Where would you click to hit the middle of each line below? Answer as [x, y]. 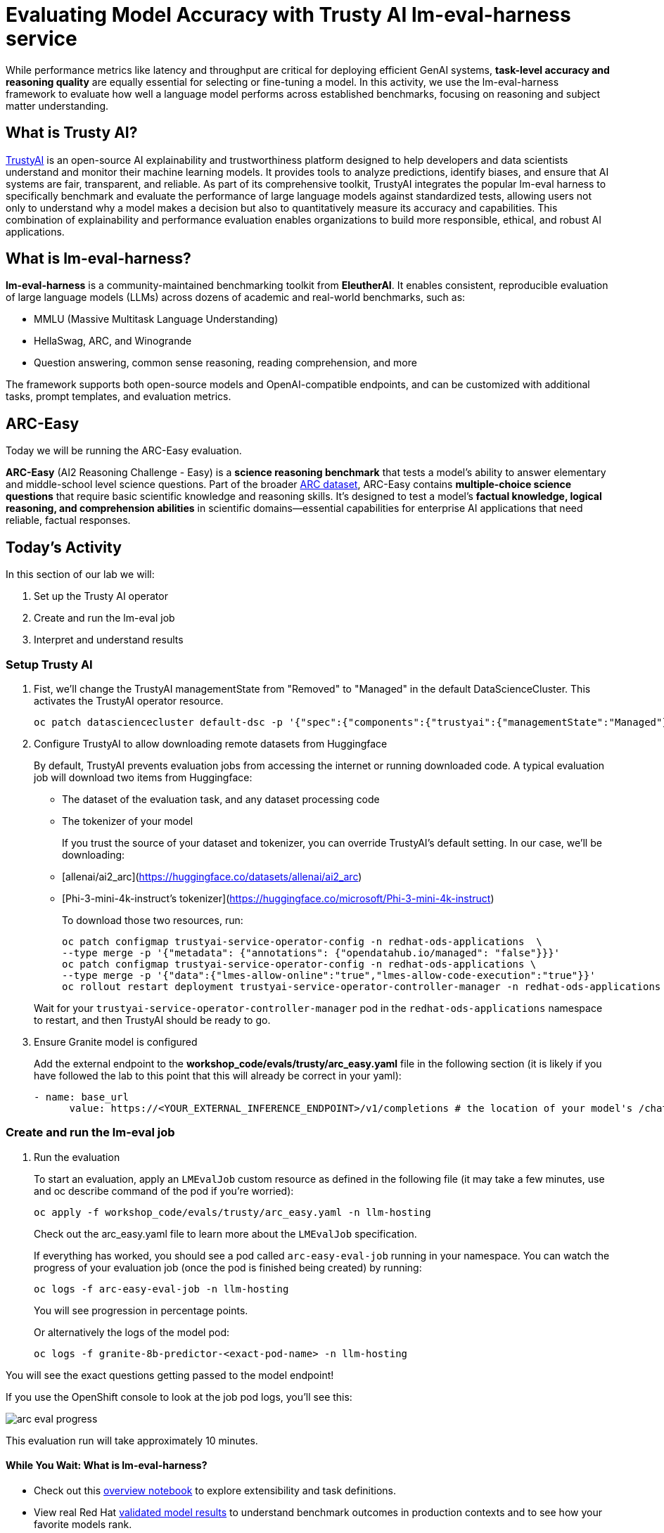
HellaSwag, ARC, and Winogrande [113, 341]
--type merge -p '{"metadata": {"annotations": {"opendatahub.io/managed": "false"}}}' [311, 952]
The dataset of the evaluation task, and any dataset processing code [221, 799]
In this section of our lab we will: [80, 575]
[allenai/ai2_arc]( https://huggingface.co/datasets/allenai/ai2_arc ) [212, 876]
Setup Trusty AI [49, 664]
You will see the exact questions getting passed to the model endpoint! [170, 1375]
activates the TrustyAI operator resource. [129, 700]
